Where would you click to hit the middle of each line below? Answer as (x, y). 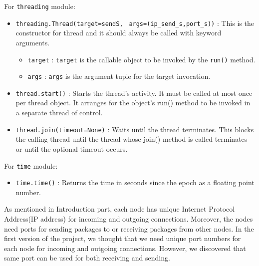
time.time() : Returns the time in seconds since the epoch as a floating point (135, 182)
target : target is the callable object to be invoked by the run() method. (141, 59)
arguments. (33, 42)
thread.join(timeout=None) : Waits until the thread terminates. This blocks (135, 129)
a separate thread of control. (59, 113)
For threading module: (40, 6)
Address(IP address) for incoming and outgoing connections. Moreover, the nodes (129, 219)
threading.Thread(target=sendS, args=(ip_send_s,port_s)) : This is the (135, 23)
